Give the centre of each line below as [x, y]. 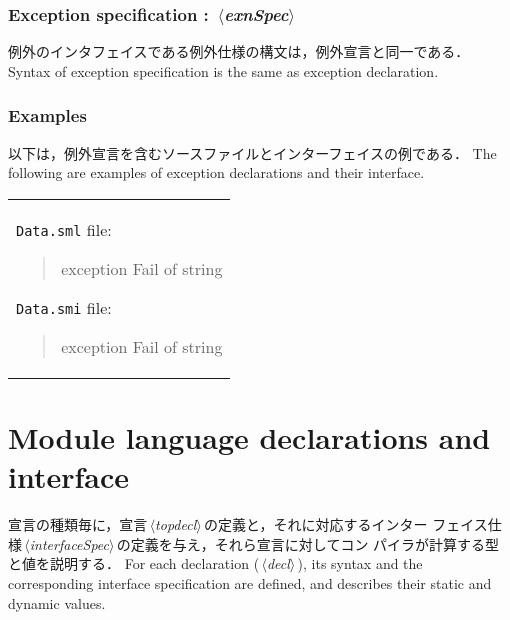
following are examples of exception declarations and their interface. [216, 172]
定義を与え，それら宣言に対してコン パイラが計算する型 [315, 543]
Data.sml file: [64, 229]
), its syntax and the [360, 563]
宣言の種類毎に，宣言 [78, 524]
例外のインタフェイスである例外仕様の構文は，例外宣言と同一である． [239, 51]
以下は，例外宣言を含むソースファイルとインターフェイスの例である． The [252, 152]
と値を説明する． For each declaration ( [134, 563]
